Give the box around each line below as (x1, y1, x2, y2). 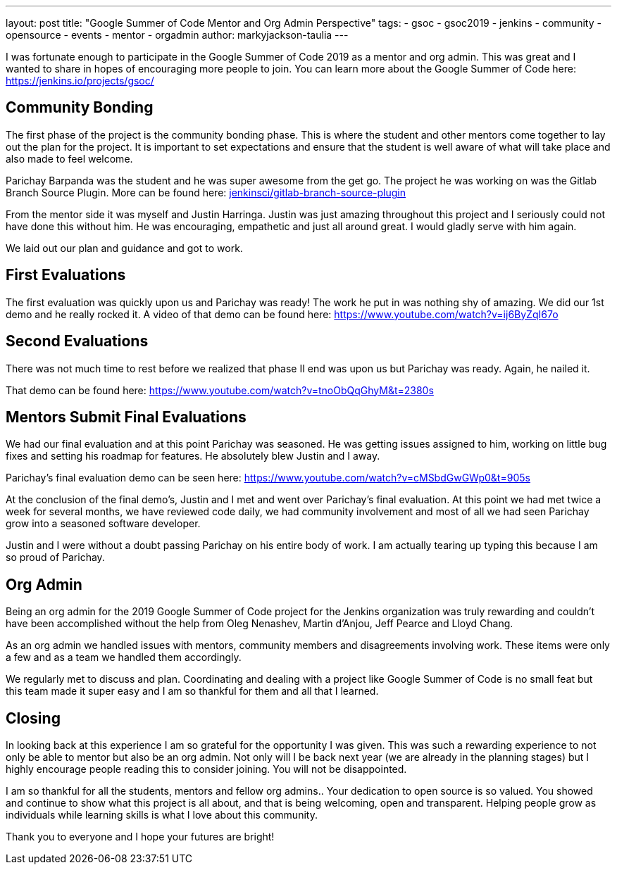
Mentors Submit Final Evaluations (6, 408, 247, 426)
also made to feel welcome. (6, 152, 133, 165)
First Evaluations (6, 266, 126, 284)
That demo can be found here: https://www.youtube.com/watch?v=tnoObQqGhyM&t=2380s (6, 384, 434, 396)
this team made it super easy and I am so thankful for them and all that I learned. (6, 685, 379, 698)
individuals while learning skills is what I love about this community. (6, 809, 318, 821)
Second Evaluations (6, 332, 149, 351)
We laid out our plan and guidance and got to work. (6, 241, 243, 254)
